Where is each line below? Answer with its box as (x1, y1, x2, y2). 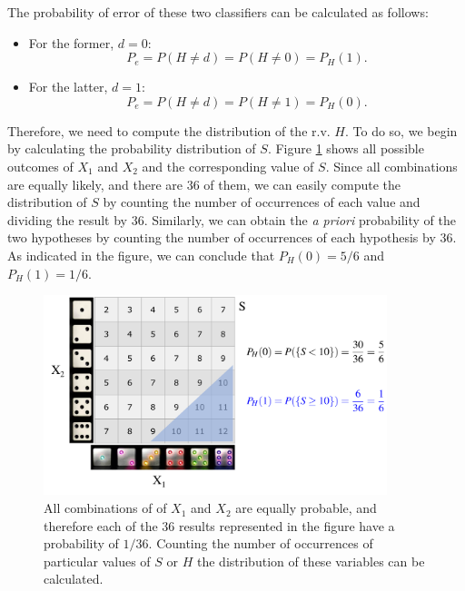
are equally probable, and (235, 498, 377, 517)
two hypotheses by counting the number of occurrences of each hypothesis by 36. (7, 228, 457, 247)
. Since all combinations (325, 156, 458, 175)
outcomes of (7, 156, 74, 175)
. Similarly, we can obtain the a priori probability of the (143, 210, 456, 229)
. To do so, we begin (345, 121, 458, 140)
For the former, (28, 33, 114, 52)
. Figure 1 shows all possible (267, 139, 424, 158)
